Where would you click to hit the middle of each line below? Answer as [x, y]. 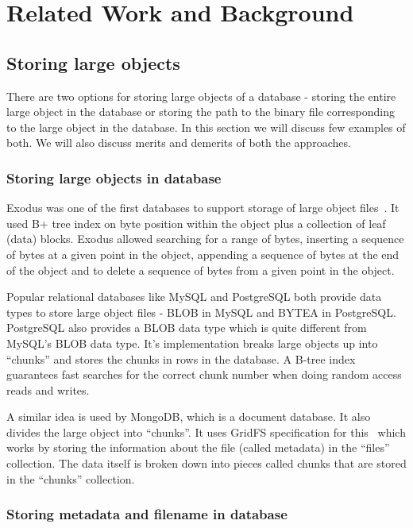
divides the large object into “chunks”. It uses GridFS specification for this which [206, 432]
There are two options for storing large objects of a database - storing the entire [201, 96]
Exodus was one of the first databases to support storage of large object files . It [203, 208]
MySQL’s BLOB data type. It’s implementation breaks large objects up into [192, 343]
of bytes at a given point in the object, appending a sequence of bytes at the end [203, 254]
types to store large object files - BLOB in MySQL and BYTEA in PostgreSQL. [201, 312]
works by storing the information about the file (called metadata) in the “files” [198, 447]
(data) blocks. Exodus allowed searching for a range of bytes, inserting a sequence [205, 239]
